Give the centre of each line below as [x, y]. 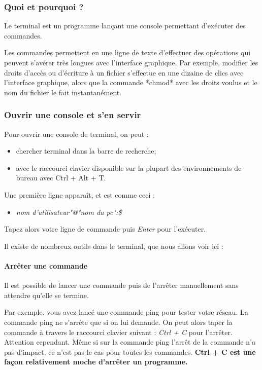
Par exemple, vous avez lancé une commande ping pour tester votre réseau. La [126, 312]
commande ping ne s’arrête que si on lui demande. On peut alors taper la [118, 322]
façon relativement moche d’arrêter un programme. [96, 362]
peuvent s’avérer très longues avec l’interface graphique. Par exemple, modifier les [131, 62]
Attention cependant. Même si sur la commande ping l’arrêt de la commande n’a [130, 342]
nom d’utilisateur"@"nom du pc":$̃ [69, 212]
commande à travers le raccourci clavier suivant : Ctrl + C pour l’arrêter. [118, 332]
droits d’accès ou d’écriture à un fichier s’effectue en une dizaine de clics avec [124, 72]
